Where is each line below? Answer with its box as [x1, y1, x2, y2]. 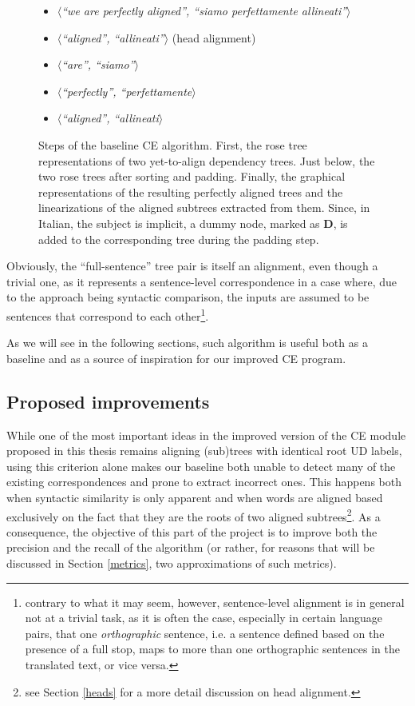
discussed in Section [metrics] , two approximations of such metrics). [6, 554, 337, 571]
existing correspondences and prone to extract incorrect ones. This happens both [6, 473, 401, 490]
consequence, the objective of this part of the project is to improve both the [6, 523, 377, 540]
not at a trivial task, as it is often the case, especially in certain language [25, 609, 383, 626]
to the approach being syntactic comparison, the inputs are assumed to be [6, 289, 370, 305]
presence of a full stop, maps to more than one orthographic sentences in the [25, 640, 400, 657]
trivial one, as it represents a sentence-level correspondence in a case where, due [6, 273, 397, 289]
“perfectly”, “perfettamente [61, 82, 192, 99]
